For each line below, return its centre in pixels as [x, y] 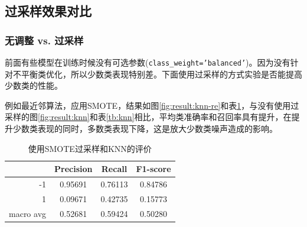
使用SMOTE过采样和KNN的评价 [90, 148]
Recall [114, 169]
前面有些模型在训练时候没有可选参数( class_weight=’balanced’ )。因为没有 [148, 62]
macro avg [28, 213]
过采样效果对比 [48, 11]
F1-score [153, 169]
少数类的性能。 [34, 85]
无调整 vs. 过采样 [44, 40]
